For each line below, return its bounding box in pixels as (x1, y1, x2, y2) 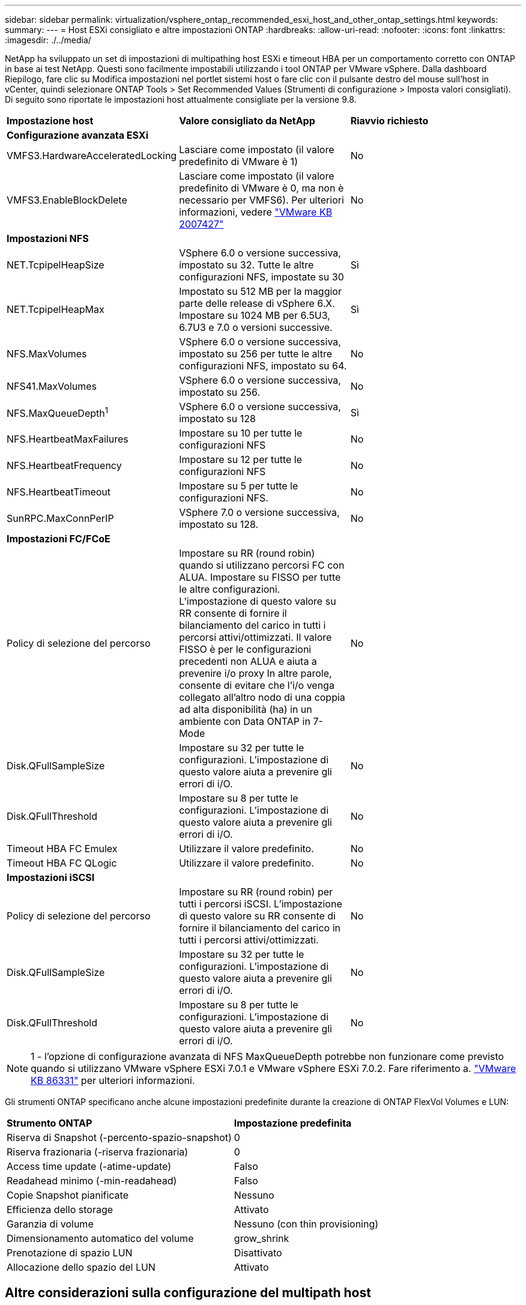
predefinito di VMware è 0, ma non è (179, 182, 344, 194)
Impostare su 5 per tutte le (179, 480, 298, 492)
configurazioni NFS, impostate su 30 (179, 271, 344, 283)
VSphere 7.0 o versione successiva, (179, 506, 340, 518)
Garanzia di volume (7, 1218, 94, 1230)
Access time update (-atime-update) (7, 1160, 172, 1172)
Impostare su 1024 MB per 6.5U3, (179, 309, 330, 321)
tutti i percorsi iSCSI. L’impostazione (179, 898, 342, 910)
